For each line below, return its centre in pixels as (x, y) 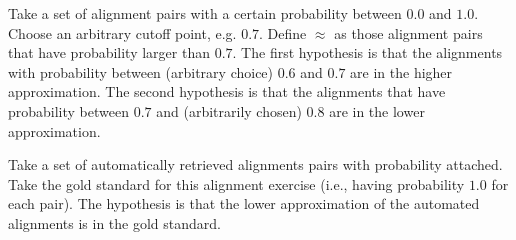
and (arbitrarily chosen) (229, 110)
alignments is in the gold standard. (115, 222)
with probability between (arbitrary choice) (141, 71)
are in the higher (401, 71)
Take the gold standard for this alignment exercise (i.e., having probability (236, 183)
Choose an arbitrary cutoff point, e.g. (122, 32)
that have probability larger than (109, 52)
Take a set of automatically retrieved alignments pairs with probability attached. (255, 164)
